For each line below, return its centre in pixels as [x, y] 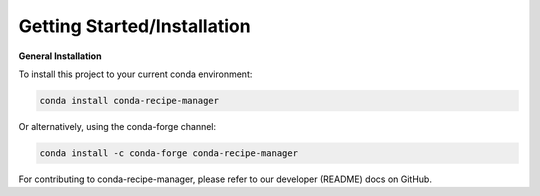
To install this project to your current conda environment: [135, 74]
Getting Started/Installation [134, 26]
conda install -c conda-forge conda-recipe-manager [169, 153]
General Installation [60, 56]
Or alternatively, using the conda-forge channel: [117, 126]
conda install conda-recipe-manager [129, 100]
